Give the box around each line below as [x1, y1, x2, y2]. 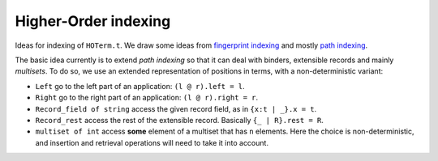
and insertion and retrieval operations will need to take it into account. [35, 138, 269, 147]
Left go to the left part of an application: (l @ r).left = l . [35, 81, 245, 91]
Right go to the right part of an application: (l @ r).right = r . [35, 93, 259, 103]
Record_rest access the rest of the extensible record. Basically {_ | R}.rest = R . [35, 115, 324, 125]
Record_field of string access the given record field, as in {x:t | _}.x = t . [35, 104, 317, 113]
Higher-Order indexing [15, 12, 171, 30]
